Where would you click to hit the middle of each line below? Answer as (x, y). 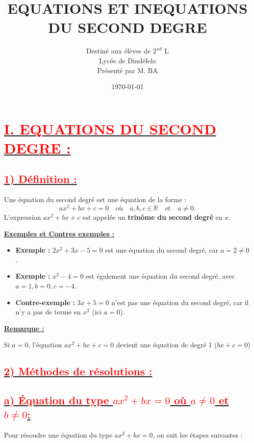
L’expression (23, 217)
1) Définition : (40, 179)
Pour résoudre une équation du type (58, 435)
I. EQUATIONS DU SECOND (110, 128)
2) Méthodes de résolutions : (78, 371)
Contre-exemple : (45, 302)
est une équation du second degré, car (162, 250)
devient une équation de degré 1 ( (166, 345)
